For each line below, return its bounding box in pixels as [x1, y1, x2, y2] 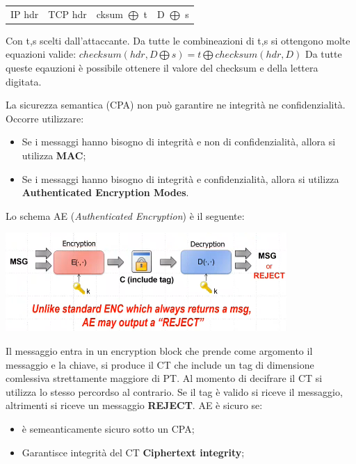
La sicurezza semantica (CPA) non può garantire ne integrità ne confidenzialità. [6, 97, 346, 112]
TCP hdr [48, 6, 87, 21]
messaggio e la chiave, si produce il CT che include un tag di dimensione [6, 357, 314, 371]
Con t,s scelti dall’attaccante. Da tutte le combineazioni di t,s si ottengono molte [6, 33, 350, 47]
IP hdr [10, 6, 39, 21]
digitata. [6, 74, 42, 88]
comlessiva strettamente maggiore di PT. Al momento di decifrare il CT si [6, 371, 323, 385]
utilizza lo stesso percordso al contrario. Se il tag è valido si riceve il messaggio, [6, 384, 343, 399]
